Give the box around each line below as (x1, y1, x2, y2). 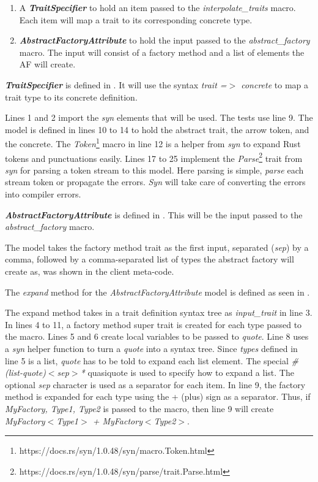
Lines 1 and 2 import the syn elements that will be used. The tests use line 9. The (5, 111, 313, 124)
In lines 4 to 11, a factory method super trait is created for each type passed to (5, 318, 302, 331)
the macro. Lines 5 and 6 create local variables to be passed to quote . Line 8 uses (5, 330, 309, 343)
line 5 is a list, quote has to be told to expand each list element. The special (5, 354, 289, 367)
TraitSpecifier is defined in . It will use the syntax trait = (5, 78, 227, 91)
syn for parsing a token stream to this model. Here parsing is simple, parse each (5, 163, 304, 176)
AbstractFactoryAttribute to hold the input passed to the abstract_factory (19, 34, 310, 47)
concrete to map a (241, 78, 309, 91)
